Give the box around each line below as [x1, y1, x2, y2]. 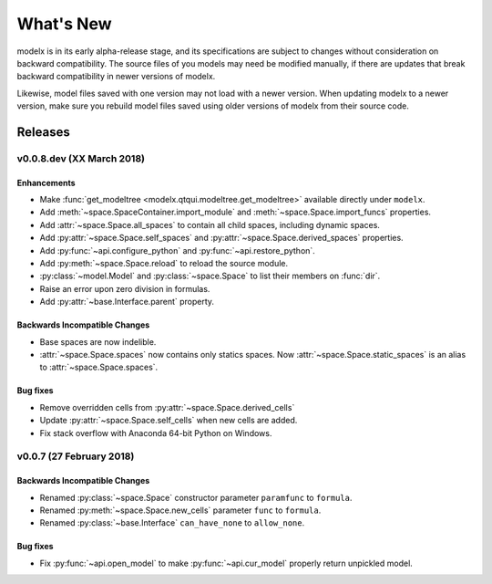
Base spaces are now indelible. [39, 336, 157, 347]
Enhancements [16, 177, 77, 188]
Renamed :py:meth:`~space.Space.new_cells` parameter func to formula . [39, 505, 322, 516]
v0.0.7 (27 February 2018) [16, 450, 135, 463]
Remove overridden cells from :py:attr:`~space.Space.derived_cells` [39, 401, 295, 412]
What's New [16, 14, 113, 34]
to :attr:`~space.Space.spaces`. [39, 361, 159, 373]
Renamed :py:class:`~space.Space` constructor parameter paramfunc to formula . [39, 492, 353, 503]
